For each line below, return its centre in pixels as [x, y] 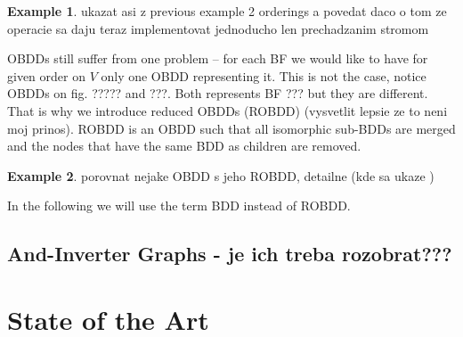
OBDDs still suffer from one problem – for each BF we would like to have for [218, 58]
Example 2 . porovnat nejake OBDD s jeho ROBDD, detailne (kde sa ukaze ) [221, 175]
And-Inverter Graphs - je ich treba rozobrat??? [230, 254]
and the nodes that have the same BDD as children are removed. [184, 146]
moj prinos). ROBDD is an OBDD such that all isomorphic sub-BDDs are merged [231, 128]
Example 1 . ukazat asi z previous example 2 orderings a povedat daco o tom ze [227, 11]
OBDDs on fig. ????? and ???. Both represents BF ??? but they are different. [218, 93]
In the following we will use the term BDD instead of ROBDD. [179, 205]
